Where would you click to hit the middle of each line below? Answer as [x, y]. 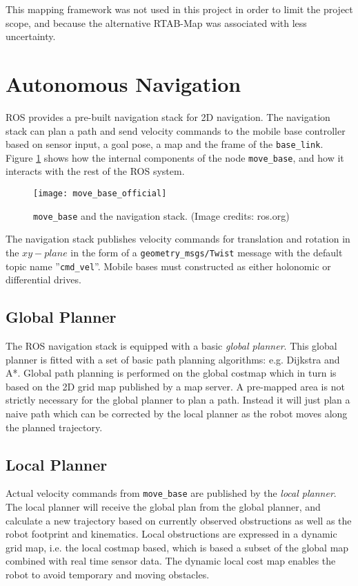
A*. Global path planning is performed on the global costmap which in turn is [171, 373]
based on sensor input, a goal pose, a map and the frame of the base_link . [165, 144]
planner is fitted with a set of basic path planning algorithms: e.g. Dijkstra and [173, 359]
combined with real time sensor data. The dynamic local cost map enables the [171, 561]
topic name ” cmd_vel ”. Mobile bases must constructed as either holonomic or [168, 266]
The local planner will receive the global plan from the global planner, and [163, 507]
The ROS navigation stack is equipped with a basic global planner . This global [171, 346]
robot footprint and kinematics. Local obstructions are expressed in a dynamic [171, 534]
